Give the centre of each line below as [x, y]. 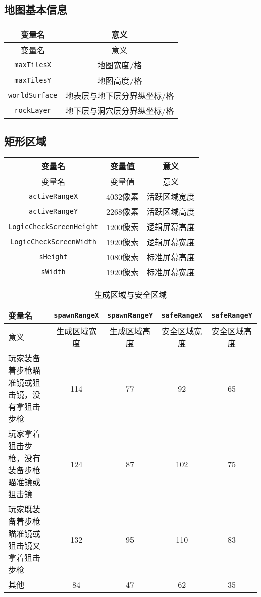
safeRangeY [232, 315]
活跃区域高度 [171, 212]
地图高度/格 [120, 81]
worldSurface [33, 95]
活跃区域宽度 [171, 197]
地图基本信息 [36, 9]
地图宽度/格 [120, 65]
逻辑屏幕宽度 [171, 242]
